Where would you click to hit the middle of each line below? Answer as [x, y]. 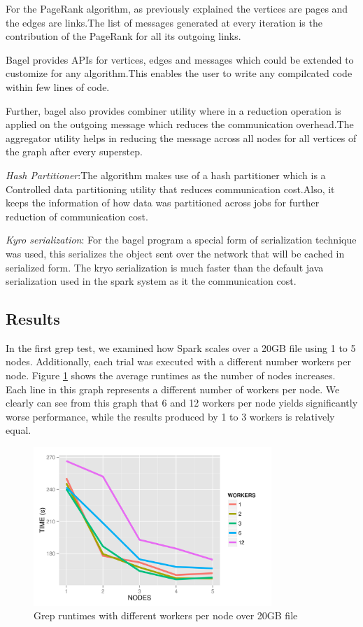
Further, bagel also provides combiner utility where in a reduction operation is [173, 110]
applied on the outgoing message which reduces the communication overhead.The [180, 124]
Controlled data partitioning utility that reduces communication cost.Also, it [170, 189]
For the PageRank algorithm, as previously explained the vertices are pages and [177, 8]
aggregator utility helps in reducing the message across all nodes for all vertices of [181, 138]
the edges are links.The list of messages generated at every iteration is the [164, 22]
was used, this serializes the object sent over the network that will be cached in [175, 253]
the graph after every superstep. [74, 152]
